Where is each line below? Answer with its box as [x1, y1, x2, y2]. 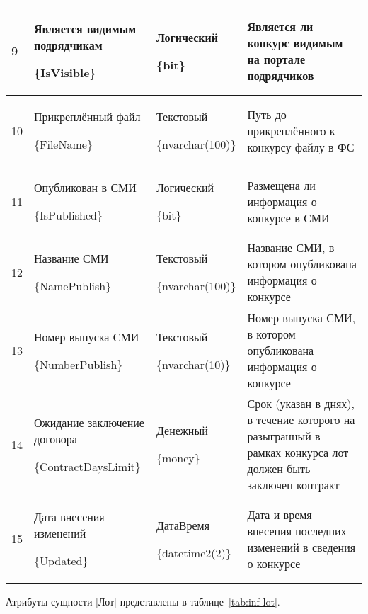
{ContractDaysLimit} [34, 457, 141, 474]
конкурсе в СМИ [247, 209, 330, 226]
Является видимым [34, 21, 137, 37]
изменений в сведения [247, 538, 356, 555]
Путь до [247, 106, 287, 123]
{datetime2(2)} [156, 544, 231, 561]
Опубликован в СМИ [34, 179, 137, 195]
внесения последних [247, 522, 347, 539]
